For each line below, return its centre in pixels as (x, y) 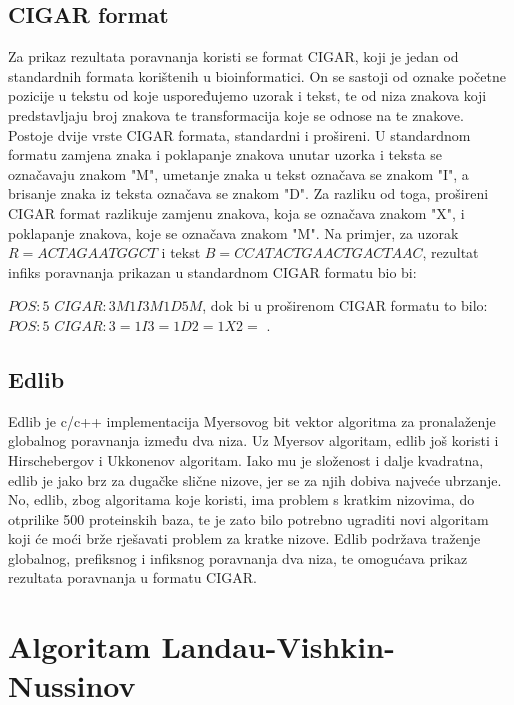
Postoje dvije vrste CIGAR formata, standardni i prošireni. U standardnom (239, 134)
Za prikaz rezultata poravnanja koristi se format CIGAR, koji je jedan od (233, 56)
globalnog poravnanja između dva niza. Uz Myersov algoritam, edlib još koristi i (253, 440)
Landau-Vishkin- (278, 646)
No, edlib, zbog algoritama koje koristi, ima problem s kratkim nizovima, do (241, 499)
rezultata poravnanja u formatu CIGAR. (132, 577)
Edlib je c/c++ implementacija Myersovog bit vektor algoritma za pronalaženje (252, 420)
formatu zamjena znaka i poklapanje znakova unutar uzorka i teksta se (225, 154)
